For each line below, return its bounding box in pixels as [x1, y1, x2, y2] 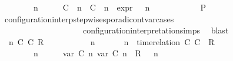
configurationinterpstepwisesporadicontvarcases [4, 12, 174, 25]
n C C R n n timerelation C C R [8, 35, 215, 48]
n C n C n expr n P [33, 1, 207, 13]
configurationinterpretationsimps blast [82, 24, 229, 36]
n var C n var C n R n [33, 47, 158, 59]
